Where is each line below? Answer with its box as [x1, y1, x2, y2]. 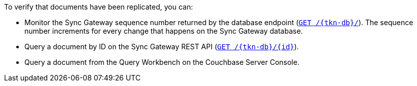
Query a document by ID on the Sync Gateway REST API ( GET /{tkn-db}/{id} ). [24, 42, 299, 51]
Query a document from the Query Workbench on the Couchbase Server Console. [24, 58, 300, 66]
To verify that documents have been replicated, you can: [4, 3, 193, 11]
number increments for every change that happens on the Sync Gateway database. [24, 27, 303, 35]
